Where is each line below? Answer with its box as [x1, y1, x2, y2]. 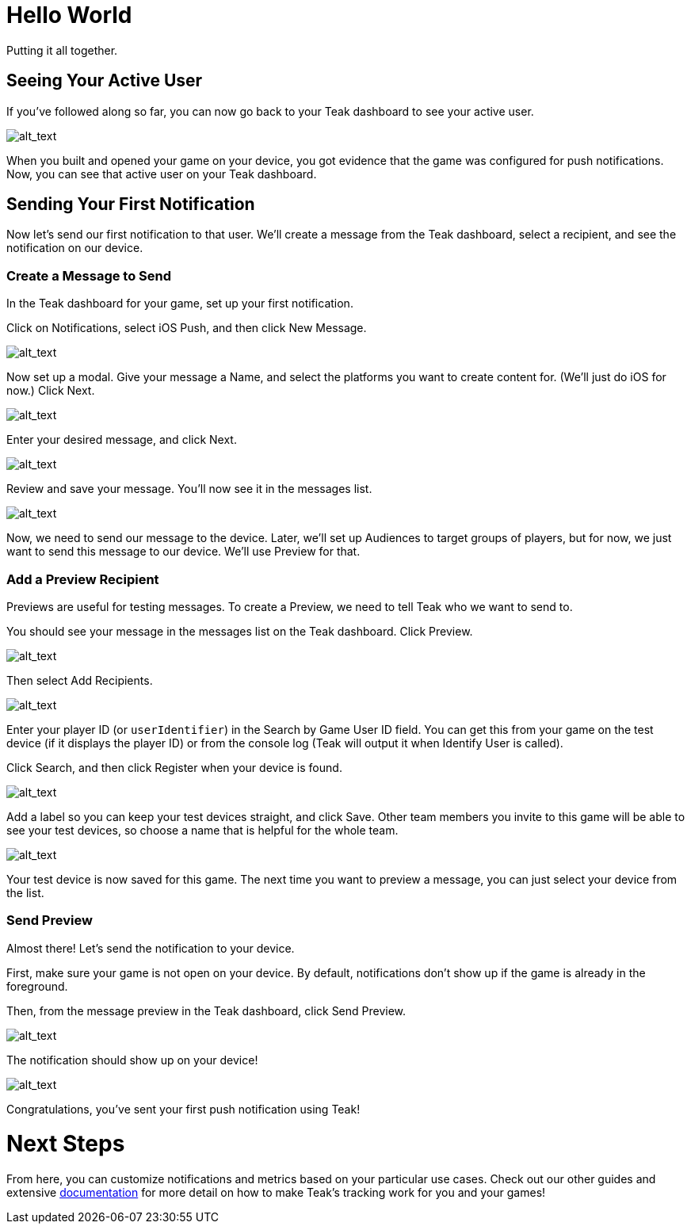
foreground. [6, 979, 68, 993]
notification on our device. [6, 241, 143, 255]
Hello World [6, 2, 132, 29]
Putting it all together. [6, 43, 118, 57]
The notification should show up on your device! [6, 1052, 258, 1067]
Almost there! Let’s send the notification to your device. [6, 941, 295, 955]
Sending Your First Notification [6, 194, 255, 215]
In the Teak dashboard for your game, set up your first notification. [6, 296, 353, 311]
